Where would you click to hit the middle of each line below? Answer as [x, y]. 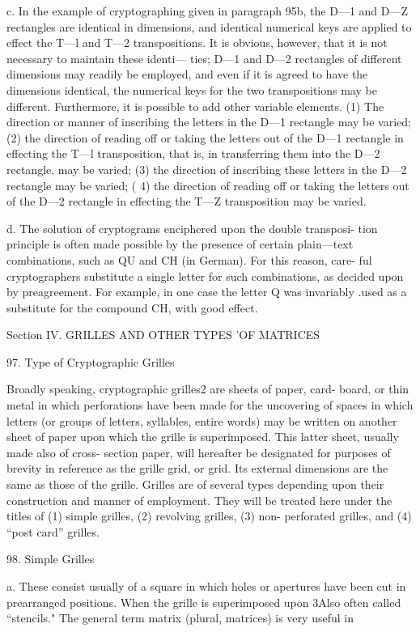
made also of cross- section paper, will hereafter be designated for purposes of [199, 452]
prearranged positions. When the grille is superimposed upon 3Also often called [204, 602]
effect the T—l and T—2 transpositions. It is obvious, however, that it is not [197, 42]
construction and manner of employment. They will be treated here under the [199, 500]
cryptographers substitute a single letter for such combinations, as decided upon [205, 276]
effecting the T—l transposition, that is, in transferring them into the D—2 [193, 153]
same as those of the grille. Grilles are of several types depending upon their [195, 484]
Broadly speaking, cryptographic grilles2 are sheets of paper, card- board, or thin [208, 389]
